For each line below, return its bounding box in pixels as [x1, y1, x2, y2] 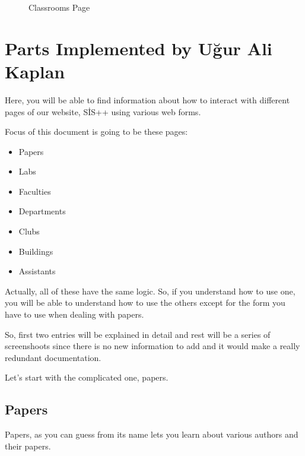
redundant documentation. [5, 351, 101, 363]
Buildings [18, 245, 53, 257]
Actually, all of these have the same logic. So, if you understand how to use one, [5, 284, 296, 297]
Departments [18, 205, 66, 217]
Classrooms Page [28, 1, 90, 13]
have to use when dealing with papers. [5, 308, 144, 321]
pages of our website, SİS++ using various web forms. [5, 105, 201, 118]
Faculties [18, 185, 51, 197]
